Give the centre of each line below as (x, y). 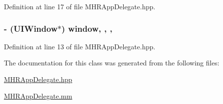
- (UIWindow (31, 28)
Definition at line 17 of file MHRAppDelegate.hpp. (80, 6)
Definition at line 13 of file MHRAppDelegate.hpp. (80, 46)
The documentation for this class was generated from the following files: (112, 63)
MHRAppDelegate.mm (38, 95)
